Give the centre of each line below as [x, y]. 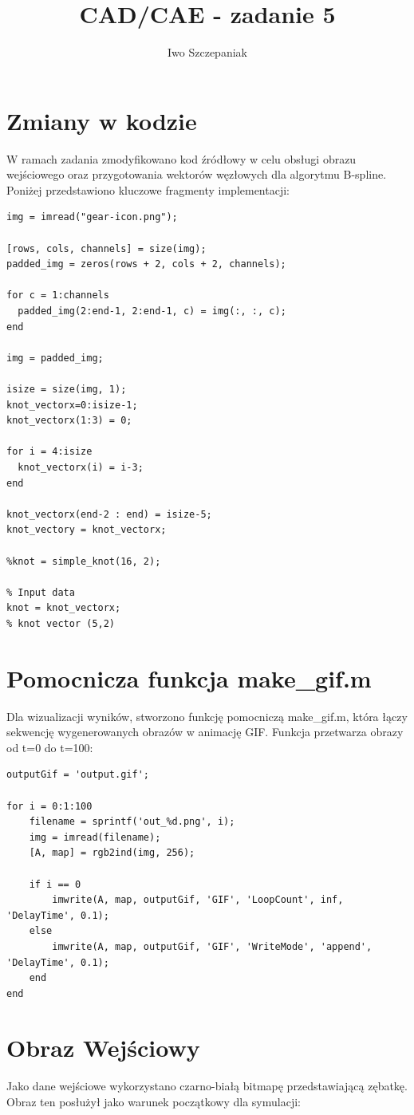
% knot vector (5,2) [61, 623]
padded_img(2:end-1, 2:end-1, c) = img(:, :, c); [152, 311]
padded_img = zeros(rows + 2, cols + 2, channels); [146, 264]
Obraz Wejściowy [103, 1048]
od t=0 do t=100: [50, 747]
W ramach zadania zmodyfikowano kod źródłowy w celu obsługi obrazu [181, 158]
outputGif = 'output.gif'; [78, 775]
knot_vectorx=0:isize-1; [72, 405]
